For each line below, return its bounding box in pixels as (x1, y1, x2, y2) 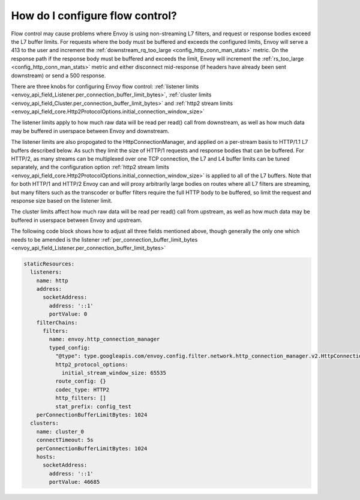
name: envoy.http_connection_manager (49, 336, 160, 343)
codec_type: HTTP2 (55, 386, 110, 393)
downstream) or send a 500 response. (11, 72, 106, 79)
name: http (36, 277, 68, 284)
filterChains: (36, 319, 78, 326)
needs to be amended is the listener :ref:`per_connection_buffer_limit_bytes (11, 236, 198, 243)
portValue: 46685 (49, 478, 100, 486)
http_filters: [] (55, 394, 106, 402)
